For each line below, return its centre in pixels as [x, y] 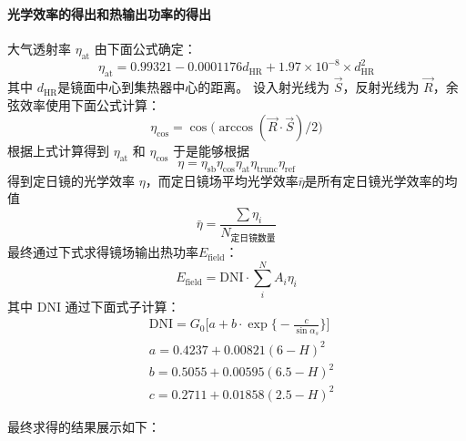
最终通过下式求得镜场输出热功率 [103, 252]
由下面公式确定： [145, 48]
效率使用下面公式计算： [90, 104]
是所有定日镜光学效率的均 [381, 180]
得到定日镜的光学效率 [71, 180]
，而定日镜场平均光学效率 [222, 180]
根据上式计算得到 [58, 151]
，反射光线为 [381, 87]
